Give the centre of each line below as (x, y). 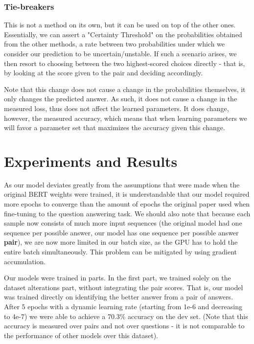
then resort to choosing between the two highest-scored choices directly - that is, (125, 63)
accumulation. (25, 261)
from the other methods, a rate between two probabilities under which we (115, 44)
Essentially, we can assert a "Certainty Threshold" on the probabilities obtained (123, 34)
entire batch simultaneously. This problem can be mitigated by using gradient (121, 252)
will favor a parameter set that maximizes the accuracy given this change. (115, 127)
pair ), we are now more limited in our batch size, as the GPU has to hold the (121, 242)
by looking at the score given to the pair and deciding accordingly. (104, 73)
